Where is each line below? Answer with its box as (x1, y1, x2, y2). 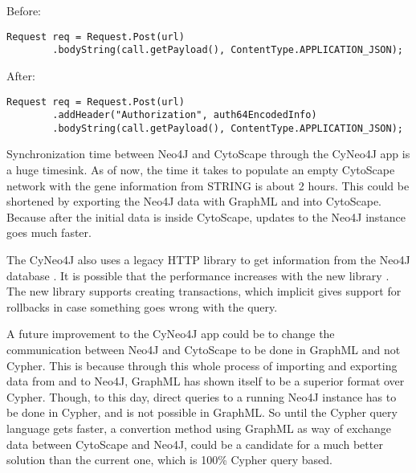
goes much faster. (6, 224, 92, 241)
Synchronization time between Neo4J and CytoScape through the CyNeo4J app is (6, 145, 410, 162)
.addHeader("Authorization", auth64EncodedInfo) (52, 109, 317, 121)
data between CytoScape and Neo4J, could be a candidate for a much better (6, 435, 383, 452)
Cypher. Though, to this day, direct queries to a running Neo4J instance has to (6, 388, 397, 405)
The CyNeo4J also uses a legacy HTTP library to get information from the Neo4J (6, 251, 410, 268)
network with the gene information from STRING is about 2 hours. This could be (6, 177, 410, 194)
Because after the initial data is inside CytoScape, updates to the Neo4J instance (6, 208, 406, 225)
